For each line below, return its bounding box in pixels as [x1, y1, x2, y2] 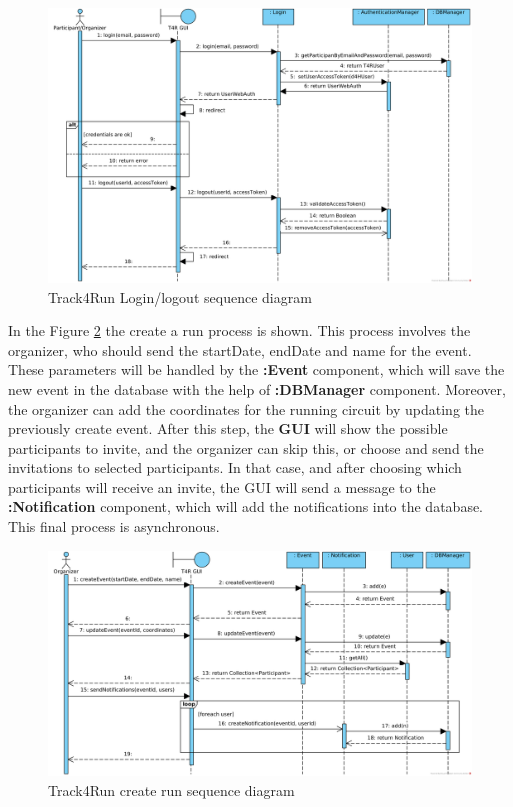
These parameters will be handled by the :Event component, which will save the [8, 359, 505, 380]
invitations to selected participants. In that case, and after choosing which [8, 457, 462, 478]
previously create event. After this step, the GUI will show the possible [8, 418, 448, 439]
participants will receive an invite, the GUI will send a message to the [8, 476, 436, 497]
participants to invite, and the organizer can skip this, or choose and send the [8, 437, 484, 458]
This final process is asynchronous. [8, 516, 220, 537]
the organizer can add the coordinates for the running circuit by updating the [8, 398, 484, 419]
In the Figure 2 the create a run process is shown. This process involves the [8, 320, 471, 341]
